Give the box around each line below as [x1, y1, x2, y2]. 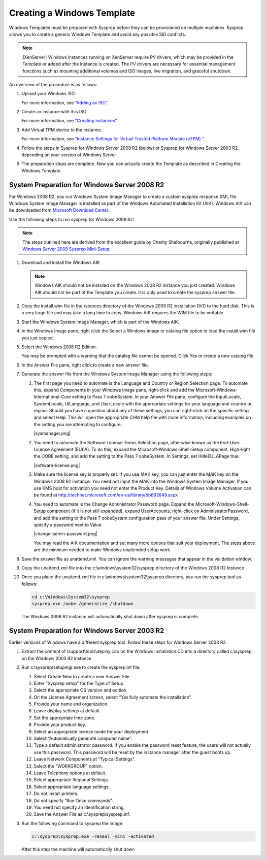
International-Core [33, 394, 71, 400]
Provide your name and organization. [33, 701, 109, 707]
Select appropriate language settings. [33, 784, 110, 790]
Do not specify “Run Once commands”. [33, 797, 113, 803]
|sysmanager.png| [33, 430, 71, 436]
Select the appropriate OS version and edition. [33, 687, 128, 693]
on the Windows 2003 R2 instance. [21, 655, 93, 661]
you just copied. [21, 335, 54, 341]
